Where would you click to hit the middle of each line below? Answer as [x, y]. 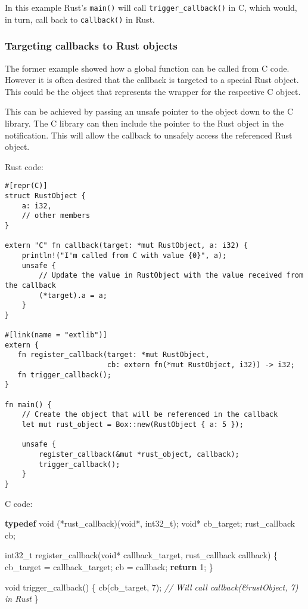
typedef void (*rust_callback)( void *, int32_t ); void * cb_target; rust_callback [150, 523]
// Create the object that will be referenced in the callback [150, 415]
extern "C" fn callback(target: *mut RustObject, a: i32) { [127, 246]
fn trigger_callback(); [64, 375]
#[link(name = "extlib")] [56, 335]
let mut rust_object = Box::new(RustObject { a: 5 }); [133, 425]
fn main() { [28, 405]
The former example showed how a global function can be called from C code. [147, 68]
